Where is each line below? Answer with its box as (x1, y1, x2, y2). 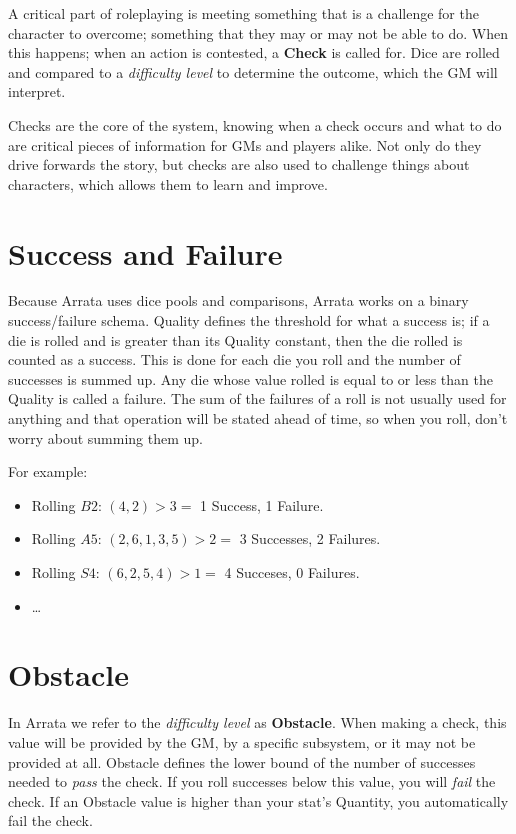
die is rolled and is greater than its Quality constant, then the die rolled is (8, 329, 463, 350)
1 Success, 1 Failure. (200, 494, 324, 515)
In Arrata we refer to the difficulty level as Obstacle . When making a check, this (8, 712, 507, 733)
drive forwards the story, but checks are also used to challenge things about (8, 154, 470, 175)
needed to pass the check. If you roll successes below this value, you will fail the (8, 771, 496, 792)
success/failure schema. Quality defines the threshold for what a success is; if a (8, 310, 490, 331)
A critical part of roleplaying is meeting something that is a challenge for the (8, 3, 479, 23)
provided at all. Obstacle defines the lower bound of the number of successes (8, 751, 476, 772)
